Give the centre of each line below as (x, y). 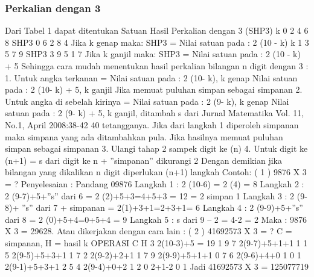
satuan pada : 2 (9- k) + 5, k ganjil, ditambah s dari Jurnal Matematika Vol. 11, (155, 113)
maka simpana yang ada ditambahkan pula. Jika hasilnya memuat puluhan (144, 136)
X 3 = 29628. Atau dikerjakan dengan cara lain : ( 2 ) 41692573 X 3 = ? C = (149, 231)
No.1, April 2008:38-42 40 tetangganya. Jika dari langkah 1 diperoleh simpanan (152, 124)
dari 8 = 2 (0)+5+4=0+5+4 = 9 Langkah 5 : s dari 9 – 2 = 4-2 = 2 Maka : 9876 (156, 219)
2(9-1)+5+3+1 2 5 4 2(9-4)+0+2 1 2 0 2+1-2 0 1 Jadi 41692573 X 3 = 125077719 (157, 266)
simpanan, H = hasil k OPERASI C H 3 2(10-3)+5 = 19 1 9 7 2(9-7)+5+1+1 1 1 (156, 242)
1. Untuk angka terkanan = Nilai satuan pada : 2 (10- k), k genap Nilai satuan (151, 77)
